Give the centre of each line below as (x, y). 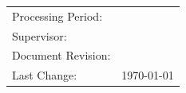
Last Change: (45, 75)
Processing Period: (57, 15)
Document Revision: (61, 55)
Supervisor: (40, 35)
